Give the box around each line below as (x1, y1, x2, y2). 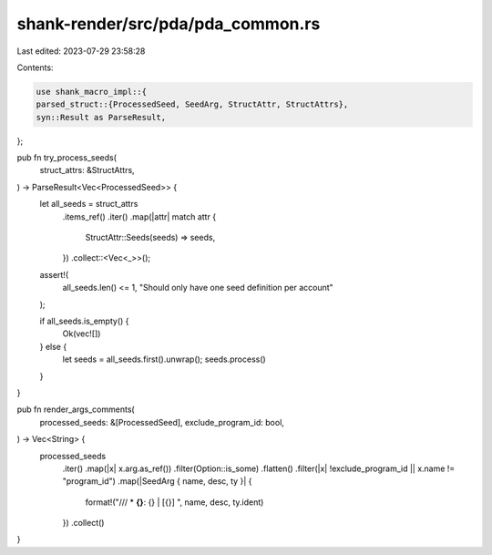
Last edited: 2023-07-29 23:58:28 (16, 46, 146, 57)
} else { (39, 341, 67, 352)
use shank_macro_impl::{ (36, 87, 148, 97)
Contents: (16, 62, 54, 73)
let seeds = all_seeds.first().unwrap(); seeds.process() (62, 354, 266, 365)
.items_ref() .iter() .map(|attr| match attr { (62, 211, 217, 222)
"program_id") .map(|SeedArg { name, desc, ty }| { (62, 476, 252, 487)
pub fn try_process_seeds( (16, 152, 118, 163)
